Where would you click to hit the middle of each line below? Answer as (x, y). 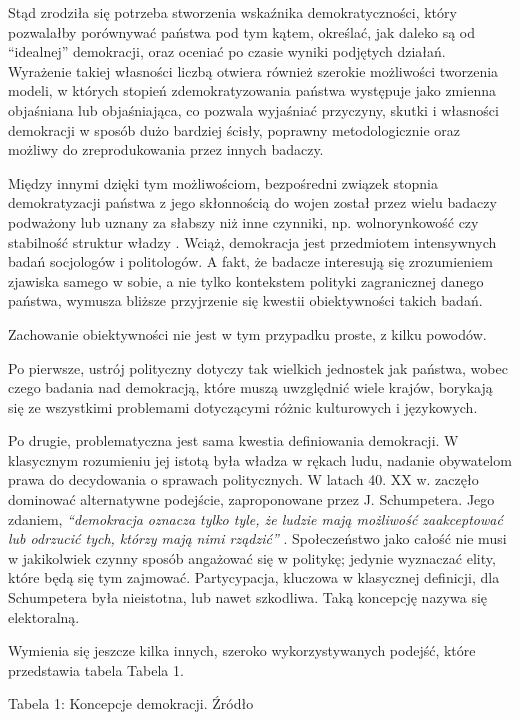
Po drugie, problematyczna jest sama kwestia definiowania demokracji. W (233, 440)
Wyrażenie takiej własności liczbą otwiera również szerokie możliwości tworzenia (253, 70)
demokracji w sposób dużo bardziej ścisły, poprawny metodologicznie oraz (234, 129)
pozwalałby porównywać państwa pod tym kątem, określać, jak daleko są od (241, 31)
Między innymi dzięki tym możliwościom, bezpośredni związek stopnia (223, 182)
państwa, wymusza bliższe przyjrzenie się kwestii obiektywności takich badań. (245, 300)
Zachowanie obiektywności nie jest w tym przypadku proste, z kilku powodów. (247, 333)
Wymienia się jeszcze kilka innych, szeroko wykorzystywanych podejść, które (242, 650)
